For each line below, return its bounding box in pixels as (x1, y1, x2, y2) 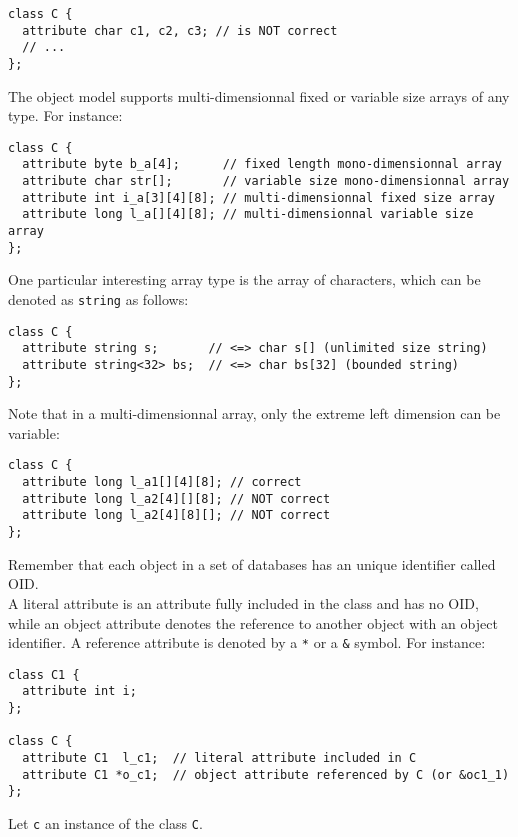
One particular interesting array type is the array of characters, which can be (8, 269, 481, 290)
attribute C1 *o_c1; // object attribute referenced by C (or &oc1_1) (22, 767, 510, 782)
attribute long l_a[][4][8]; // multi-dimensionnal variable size (22, 207, 474, 222)
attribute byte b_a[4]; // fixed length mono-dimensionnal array (22, 157, 502, 172)
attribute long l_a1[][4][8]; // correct (22, 475, 302, 490)
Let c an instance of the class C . (8, 813, 203, 834)
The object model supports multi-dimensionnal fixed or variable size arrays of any (8, 85, 510, 106)
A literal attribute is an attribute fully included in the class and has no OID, (8, 592, 479, 613)
